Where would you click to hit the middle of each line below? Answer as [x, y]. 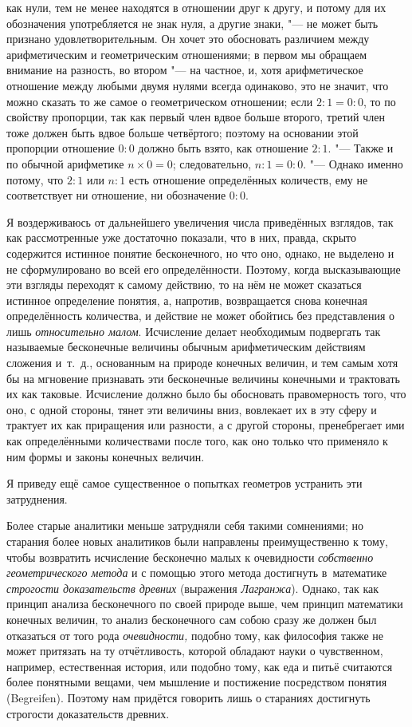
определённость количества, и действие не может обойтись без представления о [201, 316]
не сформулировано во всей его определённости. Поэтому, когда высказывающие [204, 269]
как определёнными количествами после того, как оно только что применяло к [197, 441]
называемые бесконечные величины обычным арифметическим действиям [186, 347]
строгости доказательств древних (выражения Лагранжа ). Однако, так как [193, 588]
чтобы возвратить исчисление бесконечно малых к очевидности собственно [190, 557]
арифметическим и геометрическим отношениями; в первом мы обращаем [187, 54]
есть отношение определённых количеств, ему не [248, 179]
